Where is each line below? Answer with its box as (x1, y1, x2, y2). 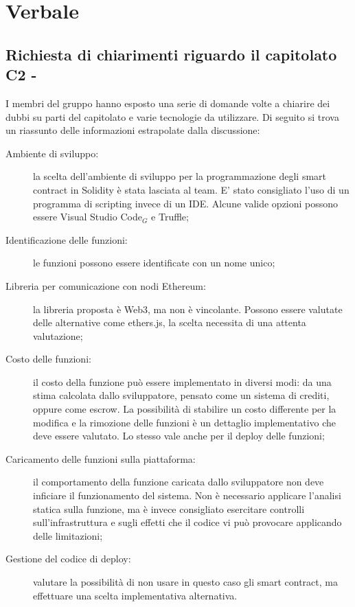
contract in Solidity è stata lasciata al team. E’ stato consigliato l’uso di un (33, 182, 350, 196)
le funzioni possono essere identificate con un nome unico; (33, 255, 275, 270)
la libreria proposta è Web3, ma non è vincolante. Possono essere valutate (33, 301, 343, 316)
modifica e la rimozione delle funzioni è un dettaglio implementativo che (33, 415, 336, 429)
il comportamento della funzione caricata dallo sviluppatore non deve (33, 474, 324, 489)
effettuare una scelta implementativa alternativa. (33, 588, 238, 602)
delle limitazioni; (33, 528, 103, 542)
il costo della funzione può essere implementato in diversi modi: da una (33, 374, 332, 389)
